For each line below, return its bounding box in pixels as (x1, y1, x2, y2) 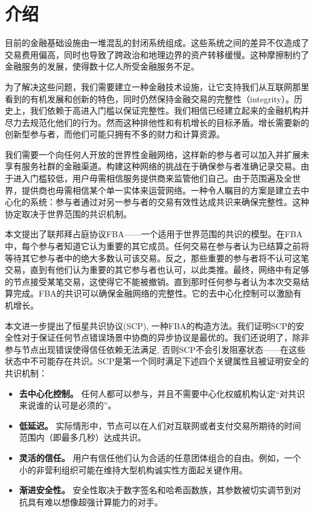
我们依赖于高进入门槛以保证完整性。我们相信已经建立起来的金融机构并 (30, 104, 309, 117)
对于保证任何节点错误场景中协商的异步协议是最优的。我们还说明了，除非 (21, 331, 309, 344)
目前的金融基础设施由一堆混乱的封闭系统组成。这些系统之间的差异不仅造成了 (5, 36, 309, 49)
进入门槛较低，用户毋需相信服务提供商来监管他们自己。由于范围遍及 (13, 172, 284, 185)
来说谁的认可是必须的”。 (19, 399, 117, 412)
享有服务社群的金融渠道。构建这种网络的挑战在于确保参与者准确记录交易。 (5, 160, 301, 172)
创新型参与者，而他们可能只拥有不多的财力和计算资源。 (5, 128, 225, 140)
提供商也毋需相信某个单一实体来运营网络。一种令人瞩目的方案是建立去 (21, 183, 301, 196)
